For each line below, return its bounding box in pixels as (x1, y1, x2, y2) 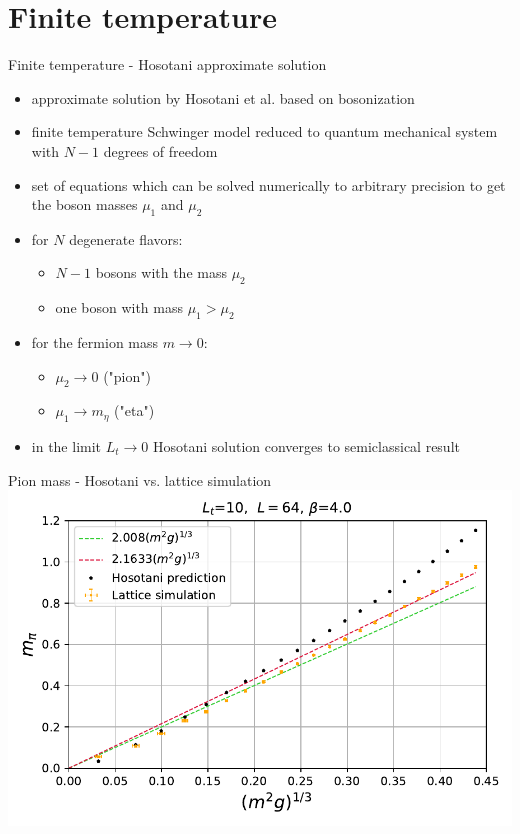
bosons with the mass (95, 262, 227, 283)
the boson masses (31, 194, 138, 215)
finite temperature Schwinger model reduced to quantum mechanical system (31, 121, 498, 142)
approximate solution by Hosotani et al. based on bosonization (31, 87, 415, 108)
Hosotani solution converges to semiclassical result (152, 435, 460, 456)
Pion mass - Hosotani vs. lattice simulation (8, 469, 272, 490)
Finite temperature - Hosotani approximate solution (8, 54, 327, 75)
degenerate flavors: (69, 228, 183, 249)
